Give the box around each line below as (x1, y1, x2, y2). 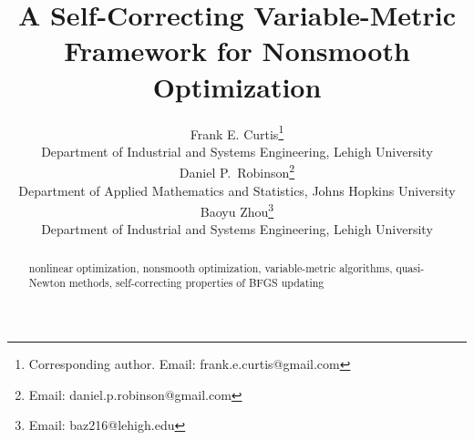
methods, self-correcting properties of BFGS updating (68, 275, 325, 291)
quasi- (396, 260, 425, 275)
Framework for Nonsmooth (64, 32, 410, 69)
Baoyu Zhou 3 (200, 200, 274, 220)
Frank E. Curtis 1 (190, 121, 284, 143)
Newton (28, 275, 66, 291)
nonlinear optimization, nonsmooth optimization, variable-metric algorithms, (28, 260, 393, 275)
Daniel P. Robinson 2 (179, 160, 295, 181)
